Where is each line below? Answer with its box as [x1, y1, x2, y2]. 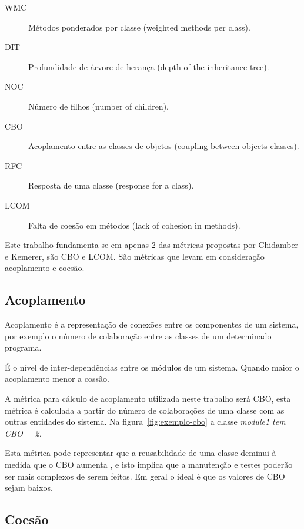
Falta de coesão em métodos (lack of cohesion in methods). [28, 219, 240, 231]
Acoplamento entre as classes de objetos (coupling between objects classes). [28, 140, 299, 152]
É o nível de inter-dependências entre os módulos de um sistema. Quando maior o [5, 361, 299, 373]
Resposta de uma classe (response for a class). [28, 179, 194, 191]
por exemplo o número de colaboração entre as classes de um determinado [5, 329, 272, 342]
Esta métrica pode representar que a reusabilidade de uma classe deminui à [5, 447, 276, 459]
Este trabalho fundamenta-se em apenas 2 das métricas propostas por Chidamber [5, 239, 299, 251]
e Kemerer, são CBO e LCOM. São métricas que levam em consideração [5, 250, 265, 262]
